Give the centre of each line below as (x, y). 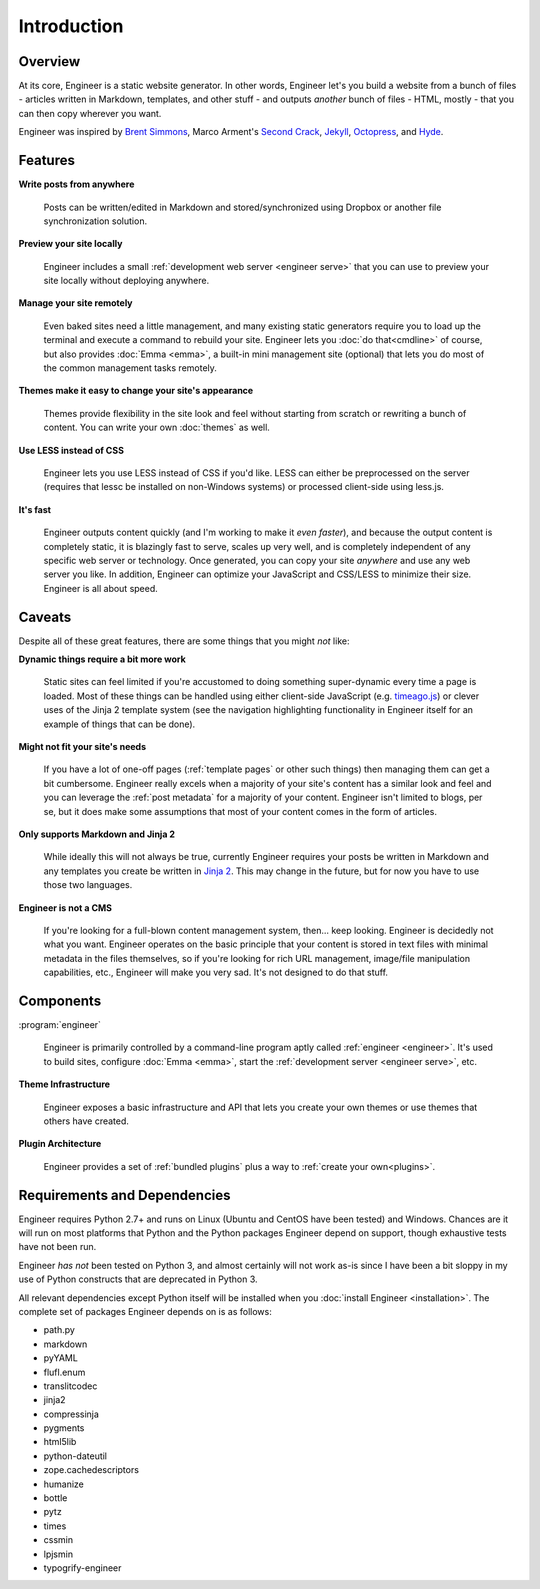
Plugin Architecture (60, 1144)
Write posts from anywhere (76, 184)
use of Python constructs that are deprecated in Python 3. (138, 1279)
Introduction (71, 26)
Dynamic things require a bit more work (102, 659)
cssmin (58, 1540)
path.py (59, 1330)
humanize (64, 1484)
